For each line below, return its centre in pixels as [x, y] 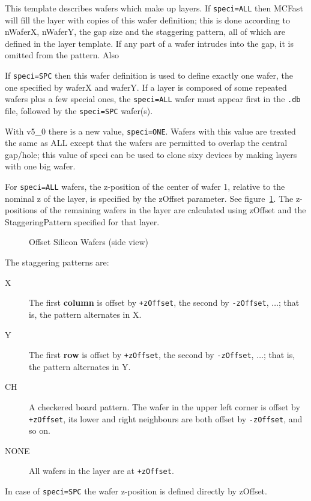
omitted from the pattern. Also [62, 55]
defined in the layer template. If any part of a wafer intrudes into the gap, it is [149, 43]
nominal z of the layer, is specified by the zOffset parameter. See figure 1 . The [149, 198]
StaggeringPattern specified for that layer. [82, 221]
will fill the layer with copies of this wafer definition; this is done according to [147, 20]
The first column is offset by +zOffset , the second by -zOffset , [149, 302]
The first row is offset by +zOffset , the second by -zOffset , [141, 355]
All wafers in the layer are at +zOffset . [101, 471]
